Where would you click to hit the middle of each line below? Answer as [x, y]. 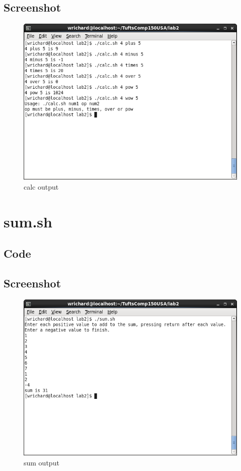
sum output [42, 462]
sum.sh [28, 221]
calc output [41, 186]
